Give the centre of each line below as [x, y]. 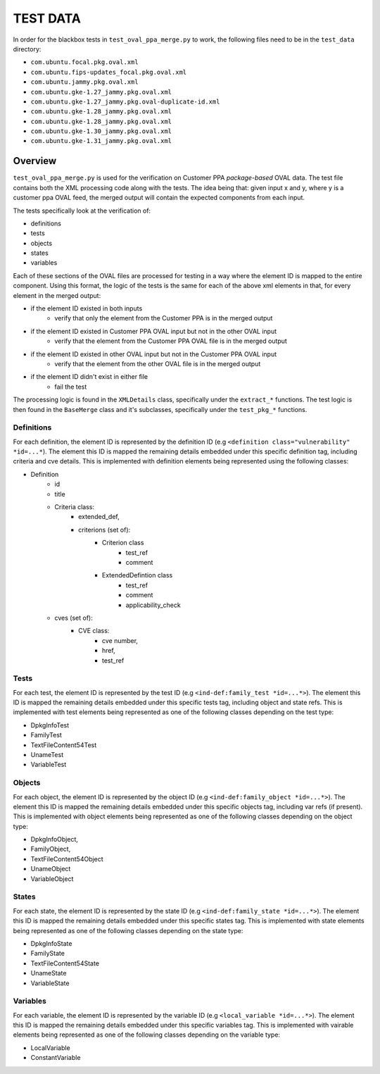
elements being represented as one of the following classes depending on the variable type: [147, 1035]
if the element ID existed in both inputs [87, 308]
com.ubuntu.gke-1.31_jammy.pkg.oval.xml [101, 141]
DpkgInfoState [51, 943]
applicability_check [153, 605]
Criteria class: [75, 507]
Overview [35, 161]
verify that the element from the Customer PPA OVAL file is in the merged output [171, 341]
